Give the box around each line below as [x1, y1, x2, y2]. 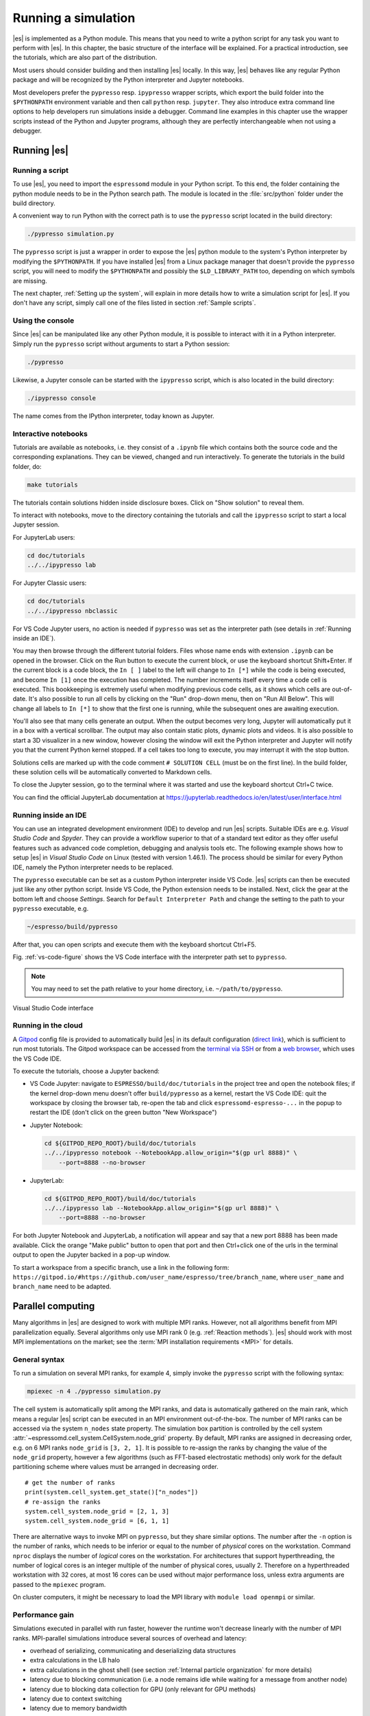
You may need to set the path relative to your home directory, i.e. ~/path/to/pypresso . [31, 985, 283, 993]
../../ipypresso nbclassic [27, 607, 118, 614]
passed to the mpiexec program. [12, 1580, 106, 1588]
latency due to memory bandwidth [29, 1704, 127, 1713]
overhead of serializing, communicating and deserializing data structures [29, 1647, 236, 1655]
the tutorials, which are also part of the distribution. [12, 54, 158, 62]
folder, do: [12, 462, 42, 470]
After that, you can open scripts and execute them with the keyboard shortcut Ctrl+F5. [12, 940, 257, 949]
